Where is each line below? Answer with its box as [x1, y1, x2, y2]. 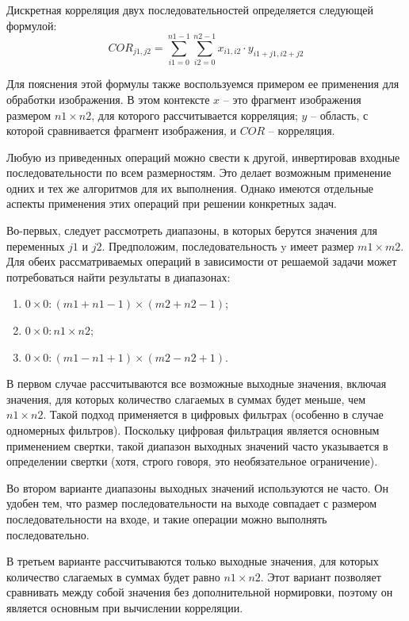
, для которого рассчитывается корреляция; [91, 106, 298, 123]
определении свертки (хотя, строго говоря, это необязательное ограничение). [6, 453, 378, 470]
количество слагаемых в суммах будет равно [6, 568, 220, 585]
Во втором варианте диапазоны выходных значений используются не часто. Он [6, 479, 388, 496]
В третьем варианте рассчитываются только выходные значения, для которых [6, 553, 379, 569]
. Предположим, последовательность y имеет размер [101, 237, 354, 254]
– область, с [311, 106, 369, 123]
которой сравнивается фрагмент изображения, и [6, 122, 237, 139]
